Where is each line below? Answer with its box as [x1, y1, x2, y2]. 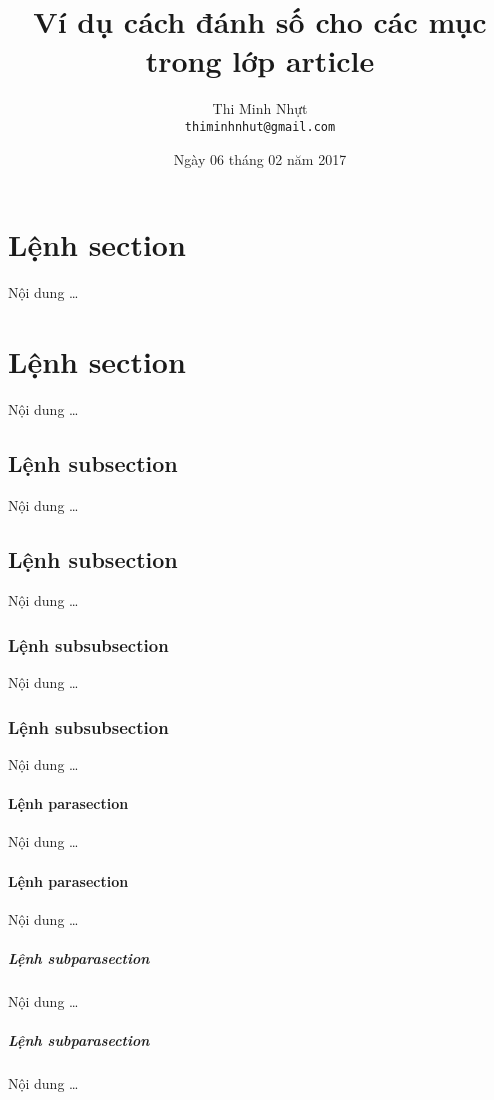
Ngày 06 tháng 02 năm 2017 [173, 148, 347, 169]
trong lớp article [145, 40, 375, 81]
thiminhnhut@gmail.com [184, 119, 336, 134]
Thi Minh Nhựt [212, 98, 308, 119]
